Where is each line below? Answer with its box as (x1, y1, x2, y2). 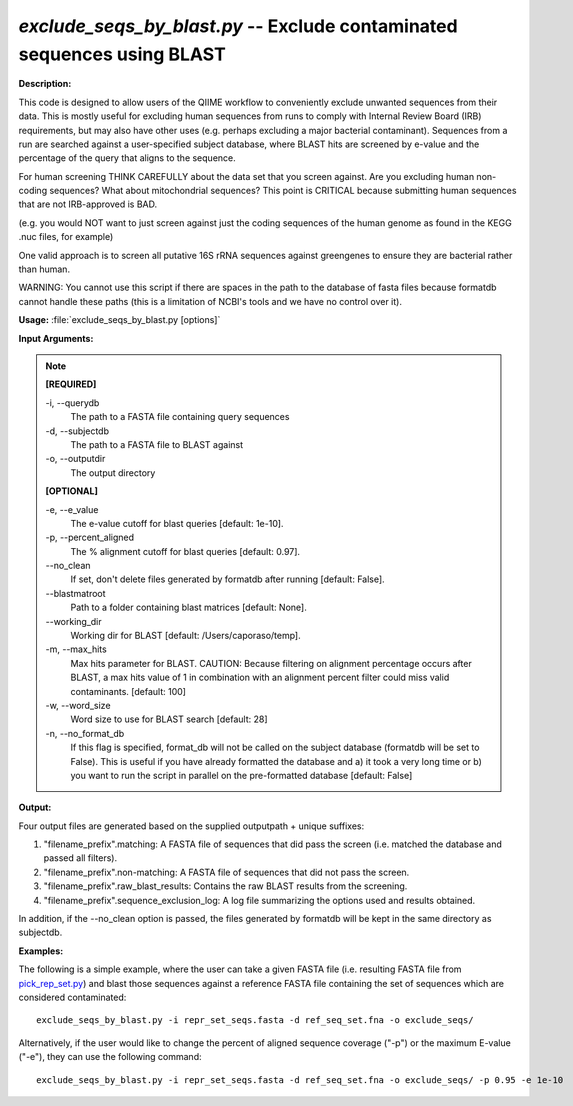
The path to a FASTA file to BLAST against (70, 438, 244, 450)
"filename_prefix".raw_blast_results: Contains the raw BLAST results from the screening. (43, 880, 408, 892)
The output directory (70, 466, 156, 479)
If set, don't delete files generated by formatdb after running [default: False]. (70, 573, 385, 585)
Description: (18, 78, 72, 90)
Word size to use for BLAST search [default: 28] (70, 713, 269, 725)
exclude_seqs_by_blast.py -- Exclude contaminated (18, 15, 459, 37)
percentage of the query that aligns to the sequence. (18, 152, 237, 164)
